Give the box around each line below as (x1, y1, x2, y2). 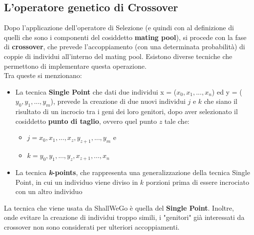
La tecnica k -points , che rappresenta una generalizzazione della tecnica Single (15, 167, 250, 177)
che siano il (204, 96, 237, 106)
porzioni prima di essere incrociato (146, 176, 249, 187)
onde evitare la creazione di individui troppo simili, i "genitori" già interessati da (4, 212, 245, 222)
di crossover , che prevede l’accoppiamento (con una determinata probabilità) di (4, 41, 245, 52)
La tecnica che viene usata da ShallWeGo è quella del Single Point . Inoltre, (4, 202, 234, 213)
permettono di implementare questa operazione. (4, 60, 147, 71)
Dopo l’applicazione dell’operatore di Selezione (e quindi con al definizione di (4, 22, 234, 33)
